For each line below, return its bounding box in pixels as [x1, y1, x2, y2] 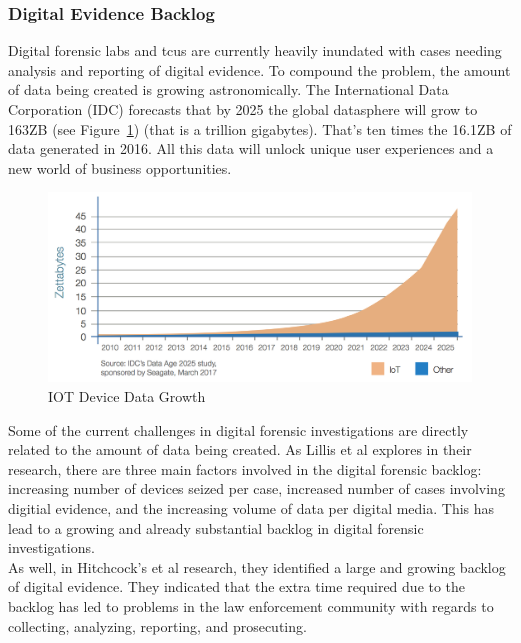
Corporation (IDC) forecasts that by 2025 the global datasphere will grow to [8, 99, 478, 119]
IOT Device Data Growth [48, 386, 206, 407]
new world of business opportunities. [8, 157, 232, 178]
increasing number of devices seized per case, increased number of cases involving [8, 478, 505, 499]
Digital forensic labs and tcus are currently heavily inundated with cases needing [8, 40, 502, 61]
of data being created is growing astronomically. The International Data [8, 79, 449, 100]
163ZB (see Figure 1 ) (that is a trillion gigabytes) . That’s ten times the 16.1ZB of [8, 118, 512, 139]
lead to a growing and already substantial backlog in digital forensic [8, 517, 424, 538]
